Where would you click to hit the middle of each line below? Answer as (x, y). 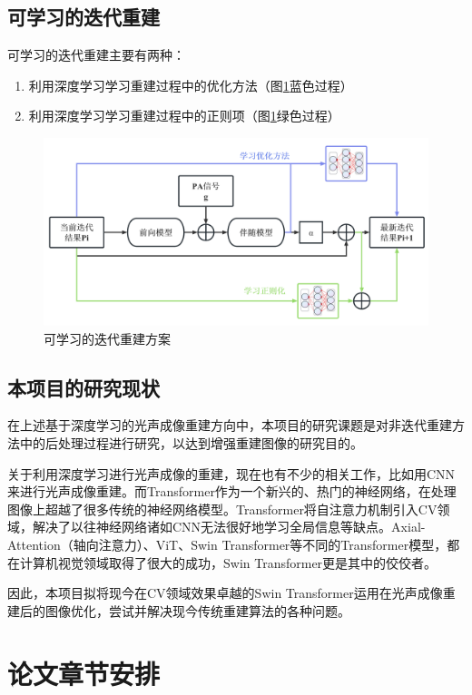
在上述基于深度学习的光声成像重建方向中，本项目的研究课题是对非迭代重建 (230, 425)
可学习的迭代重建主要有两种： (96, 55)
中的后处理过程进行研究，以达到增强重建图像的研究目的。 (191, 443)
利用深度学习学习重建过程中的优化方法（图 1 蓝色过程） (191, 85)
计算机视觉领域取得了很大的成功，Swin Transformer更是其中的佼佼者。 (228, 562)
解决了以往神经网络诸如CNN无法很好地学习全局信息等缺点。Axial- (229, 527)
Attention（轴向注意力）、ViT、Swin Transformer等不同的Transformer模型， (227, 544)
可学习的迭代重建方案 (107, 338)
